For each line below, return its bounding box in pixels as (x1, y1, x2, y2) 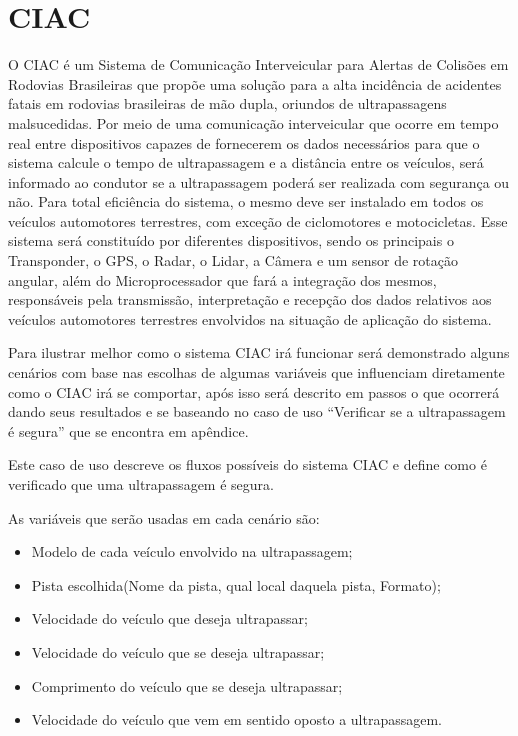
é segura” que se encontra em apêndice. (8, 420, 249, 441)
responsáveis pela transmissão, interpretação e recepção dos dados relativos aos (8, 289, 492, 310)
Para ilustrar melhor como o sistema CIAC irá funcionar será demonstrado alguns (8, 342, 510, 363)
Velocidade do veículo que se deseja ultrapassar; (31, 641, 325, 662)
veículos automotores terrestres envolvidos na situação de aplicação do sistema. (8, 308, 492, 329)
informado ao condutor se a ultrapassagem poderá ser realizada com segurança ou (8, 171, 510, 192)
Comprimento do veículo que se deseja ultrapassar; (31, 675, 343, 696)
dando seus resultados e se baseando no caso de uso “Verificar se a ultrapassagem (8, 401, 506, 422)
